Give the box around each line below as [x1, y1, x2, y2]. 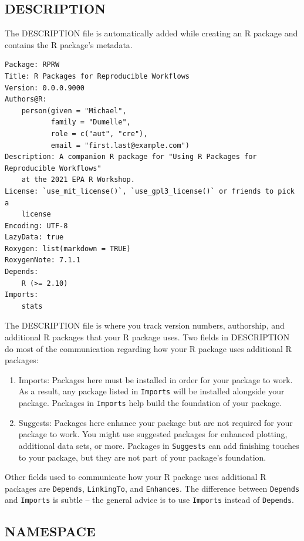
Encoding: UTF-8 [5, 221, 68, 230]
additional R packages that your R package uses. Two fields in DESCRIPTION [5, 331, 290, 343]
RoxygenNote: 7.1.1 [5, 256, 80, 265]
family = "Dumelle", [50, 118, 131, 127]
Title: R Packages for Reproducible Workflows [5, 72, 190, 80]
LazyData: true [5, 233, 64, 242]
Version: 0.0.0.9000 [5, 83, 85, 92]
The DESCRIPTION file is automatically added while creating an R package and [5, 27, 298, 39]
